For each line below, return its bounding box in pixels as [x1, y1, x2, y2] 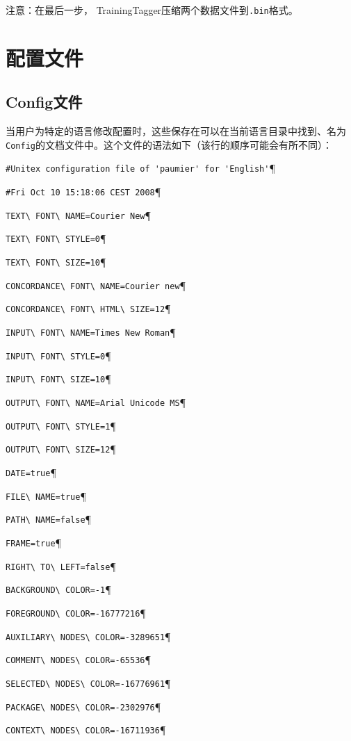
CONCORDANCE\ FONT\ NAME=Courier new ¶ [6, 277, 186, 292]
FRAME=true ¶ [6, 535, 62, 549]
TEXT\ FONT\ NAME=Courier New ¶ [6, 207, 152, 222]
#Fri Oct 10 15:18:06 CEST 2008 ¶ [6, 184, 161, 199]
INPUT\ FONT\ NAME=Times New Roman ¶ [6, 325, 176, 339]
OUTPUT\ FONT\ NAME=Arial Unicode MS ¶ [6, 395, 186, 409]
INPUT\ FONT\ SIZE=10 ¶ [6, 371, 111, 386]
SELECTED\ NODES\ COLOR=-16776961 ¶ [6, 675, 171, 690]
